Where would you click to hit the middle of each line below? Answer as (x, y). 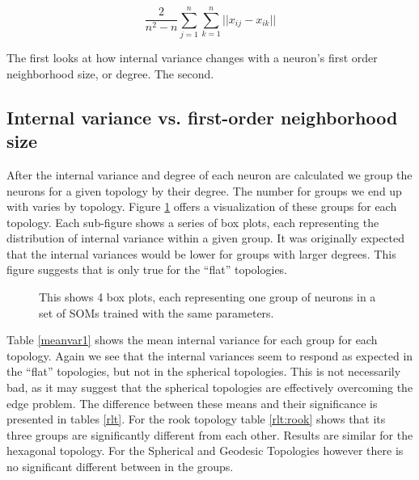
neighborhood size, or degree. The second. (110, 73)
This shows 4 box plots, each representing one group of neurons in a (207, 297)
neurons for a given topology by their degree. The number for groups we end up (204, 190)
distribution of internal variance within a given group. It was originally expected (205, 238)
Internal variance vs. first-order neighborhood (202, 117)
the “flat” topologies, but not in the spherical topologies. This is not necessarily (204, 371)
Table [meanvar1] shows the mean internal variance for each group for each (192, 340)
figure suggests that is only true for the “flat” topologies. (147, 269)
